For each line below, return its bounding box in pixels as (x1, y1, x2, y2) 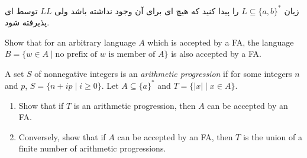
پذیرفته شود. (5, 16, 50, 28)
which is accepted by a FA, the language (147, 36, 294, 48)
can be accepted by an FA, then (117, 130, 233, 143)
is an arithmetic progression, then (73, 99, 196, 111)
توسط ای (5, 4, 38, 17)
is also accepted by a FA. (171, 47, 261, 60)
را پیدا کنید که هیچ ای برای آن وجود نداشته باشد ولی (54, 4, 239, 17)
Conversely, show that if (18, 130, 106, 143)
